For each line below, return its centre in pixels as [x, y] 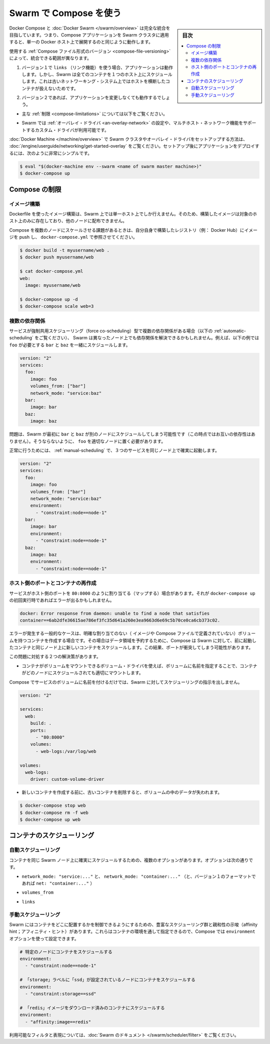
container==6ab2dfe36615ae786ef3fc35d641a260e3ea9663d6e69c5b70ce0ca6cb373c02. [120, 620]
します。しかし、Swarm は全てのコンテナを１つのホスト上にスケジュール [97, 74]
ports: [38, 730]
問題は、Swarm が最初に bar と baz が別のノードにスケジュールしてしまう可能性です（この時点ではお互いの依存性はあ [132, 434]
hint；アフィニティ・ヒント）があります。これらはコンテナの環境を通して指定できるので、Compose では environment [132, 931]
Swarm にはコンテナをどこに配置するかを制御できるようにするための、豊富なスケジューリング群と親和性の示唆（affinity [133, 924]
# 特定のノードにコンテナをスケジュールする [66, 952]
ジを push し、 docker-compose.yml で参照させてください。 [73, 237]
